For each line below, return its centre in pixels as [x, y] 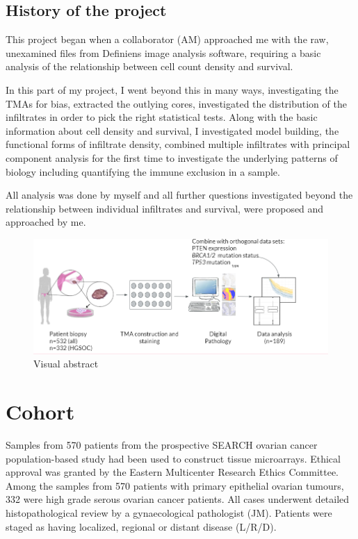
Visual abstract [66, 364]
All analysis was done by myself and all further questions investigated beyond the [179, 195]
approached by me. [46, 222]
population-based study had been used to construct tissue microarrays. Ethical [173, 458]
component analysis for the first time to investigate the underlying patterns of [172, 157]
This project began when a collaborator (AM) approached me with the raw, [167, 39]
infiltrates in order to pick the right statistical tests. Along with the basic [162, 117]
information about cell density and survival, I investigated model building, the [172, 130]
